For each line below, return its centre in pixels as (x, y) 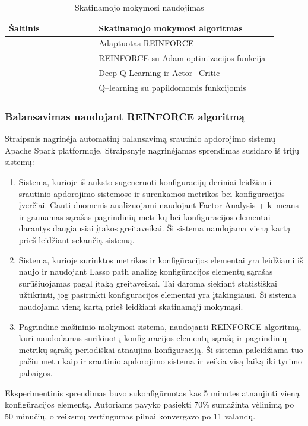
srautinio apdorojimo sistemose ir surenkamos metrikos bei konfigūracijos (152, 193)
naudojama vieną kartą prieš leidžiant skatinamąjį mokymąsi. (131, 306)
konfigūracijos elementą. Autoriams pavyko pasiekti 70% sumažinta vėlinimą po (150, 404)
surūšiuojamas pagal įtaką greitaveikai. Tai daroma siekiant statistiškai (148, 283)
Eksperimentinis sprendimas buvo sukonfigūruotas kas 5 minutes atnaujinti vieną (152, 392)
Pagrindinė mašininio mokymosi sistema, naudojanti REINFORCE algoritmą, (160, 326)
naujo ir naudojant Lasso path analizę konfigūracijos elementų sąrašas (146, 271)
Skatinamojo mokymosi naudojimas (139, 7)
